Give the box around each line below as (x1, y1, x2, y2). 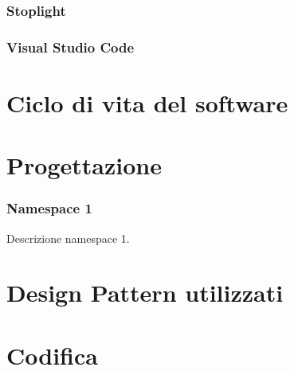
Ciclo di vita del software (6, 86, 288, 119)
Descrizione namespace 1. (6, 229, 130, 246)
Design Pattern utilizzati (6, 276, 284, 309)
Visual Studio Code (6, 37, 135, 57)
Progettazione (6, 149, 162, 182)
